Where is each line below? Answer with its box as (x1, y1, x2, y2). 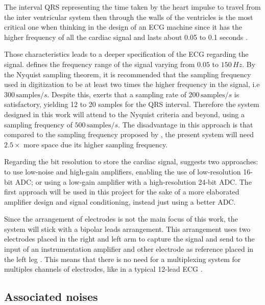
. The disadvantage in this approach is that (118, 119, 253, 129)
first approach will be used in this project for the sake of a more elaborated (4, 186, 239, 197)
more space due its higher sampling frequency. (23, 139, 168, 149)
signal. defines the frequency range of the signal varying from (4, 58, 195, 69)
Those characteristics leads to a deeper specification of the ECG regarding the (4, 49, 249, 59)
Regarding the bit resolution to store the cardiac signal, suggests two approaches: (4, 156, 258, 167)
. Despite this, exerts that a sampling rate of (47, 89, 186, 99)
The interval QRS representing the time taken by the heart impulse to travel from (4, 2, 261, 12)
